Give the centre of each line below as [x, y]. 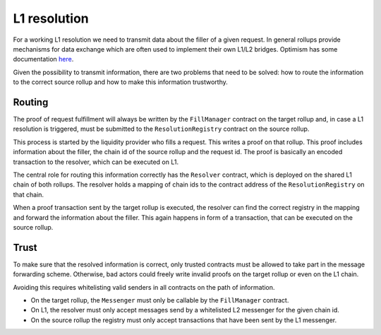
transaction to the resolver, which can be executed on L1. [96, 162]
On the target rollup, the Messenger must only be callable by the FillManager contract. [160, 300]
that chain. [29, 194]
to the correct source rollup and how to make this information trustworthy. [121, 82]
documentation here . [43, 59]
